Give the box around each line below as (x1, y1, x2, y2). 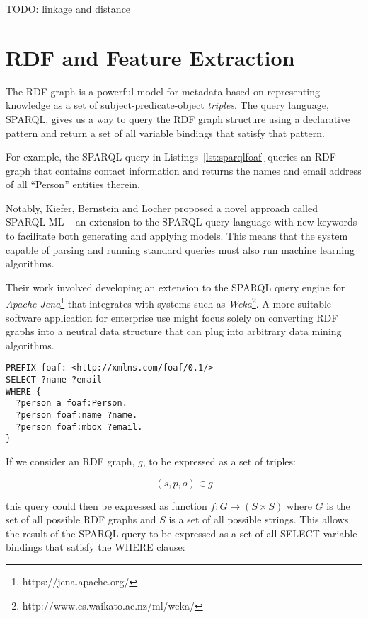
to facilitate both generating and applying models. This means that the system (6, 228, 348, 243)
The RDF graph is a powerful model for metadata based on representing (6, 83, 320, 98)
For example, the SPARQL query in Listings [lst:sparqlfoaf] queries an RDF (6, 149, 336, 164)
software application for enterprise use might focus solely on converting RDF (6, 310, 338, 325)
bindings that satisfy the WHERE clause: (6, 540, 185, 554)
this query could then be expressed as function (6, 498, 207, 513)
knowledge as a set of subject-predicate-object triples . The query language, (6, 98, 329, 112)
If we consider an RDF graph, (6, 454, 135, 469)
